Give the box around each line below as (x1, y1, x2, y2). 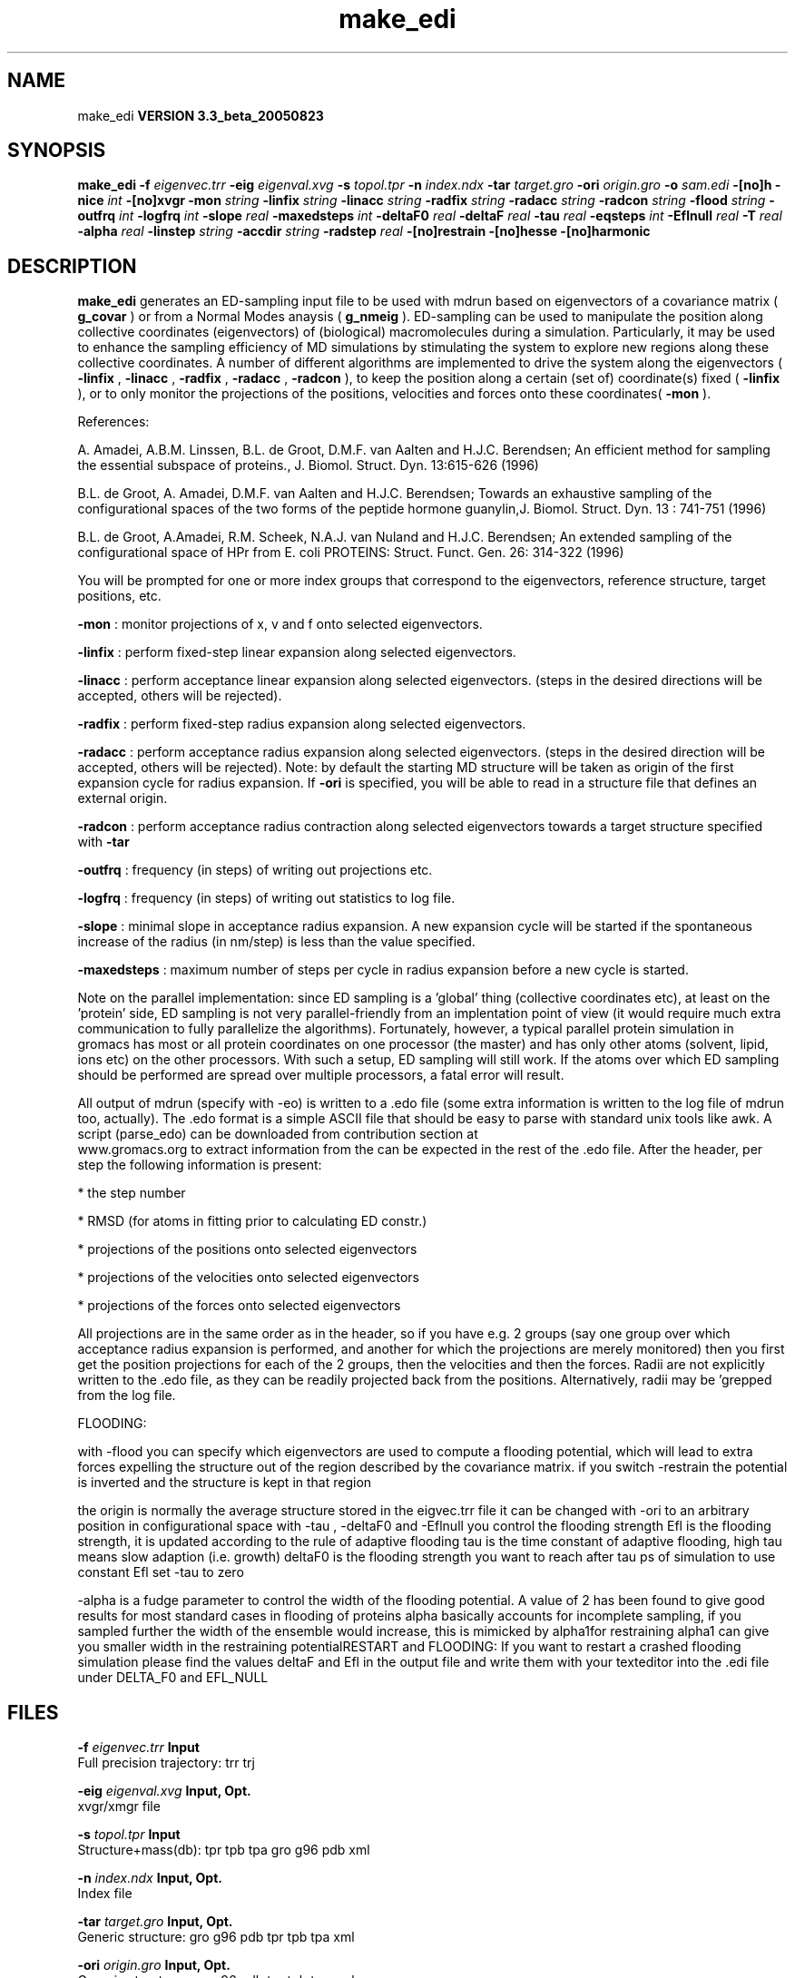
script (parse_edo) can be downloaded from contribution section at (77, 1126, 478, 1142)
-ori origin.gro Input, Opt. (77, 1957, 231, 1973)
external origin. (77, 790, 168, 807)
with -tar (77, 834, 130, 850)
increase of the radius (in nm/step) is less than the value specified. (77, 934, 476, 950)
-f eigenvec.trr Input (77, 1739, 200, 1756)
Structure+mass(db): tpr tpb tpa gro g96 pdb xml (77, 1842, 370, 1858)
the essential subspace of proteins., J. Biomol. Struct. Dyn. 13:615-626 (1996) (77, 457, 539, 474)
